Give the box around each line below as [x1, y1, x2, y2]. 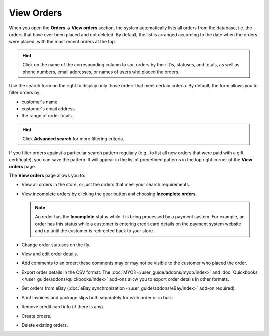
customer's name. [21, 99, 59, 105]
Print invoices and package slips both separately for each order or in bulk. [21, 294, 174, 300]
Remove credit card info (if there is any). [21, 304, 105, 310]
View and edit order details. [21, 251, 78, 257]
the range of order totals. [21, 113, 73, 119]
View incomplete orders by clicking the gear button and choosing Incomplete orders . [21, 191, 197, 197]
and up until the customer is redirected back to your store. [35, 228, 154, 234]
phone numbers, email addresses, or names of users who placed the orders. [22, 69, 180, 75]
